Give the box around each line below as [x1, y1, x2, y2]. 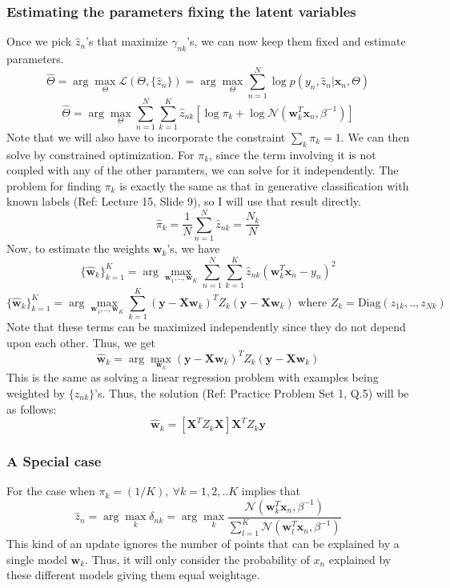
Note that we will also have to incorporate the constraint [6, 128, 286, 145]
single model [6, 550, 67, 567]
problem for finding [6, 177, 101, 194]
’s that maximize [86, 33, 168, 50]
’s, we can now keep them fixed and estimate [187, 33, 406, 50]
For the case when [6, 482, 95, 499]
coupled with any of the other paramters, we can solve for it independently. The [6, 162, 399, 178]
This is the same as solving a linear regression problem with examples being [6, 369, 379, 386]
